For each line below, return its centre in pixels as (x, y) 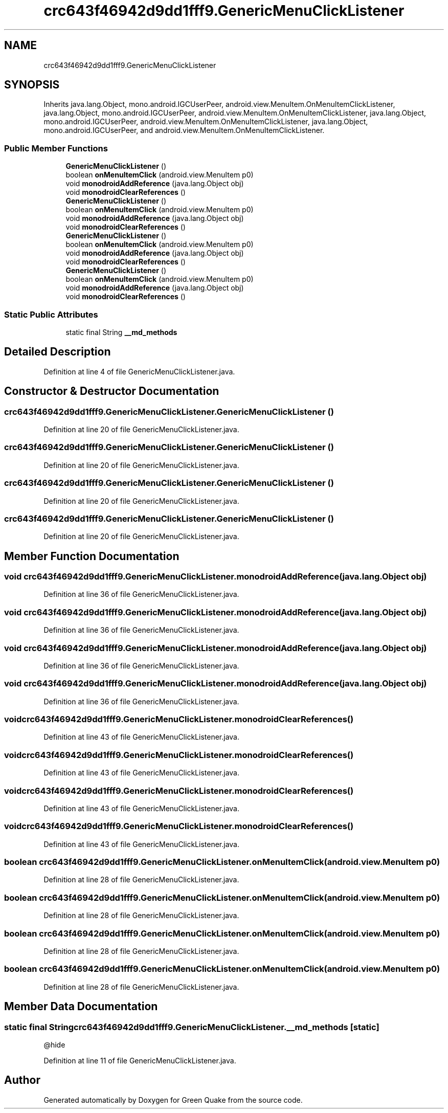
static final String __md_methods (121, 332)
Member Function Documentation (92, 556)
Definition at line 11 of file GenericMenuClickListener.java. (140, 1060)
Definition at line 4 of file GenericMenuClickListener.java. (139, 371)
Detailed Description (58, 352)
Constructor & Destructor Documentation (112, 391)
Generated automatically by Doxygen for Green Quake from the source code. (173, 1100)
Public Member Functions (56, 148)
